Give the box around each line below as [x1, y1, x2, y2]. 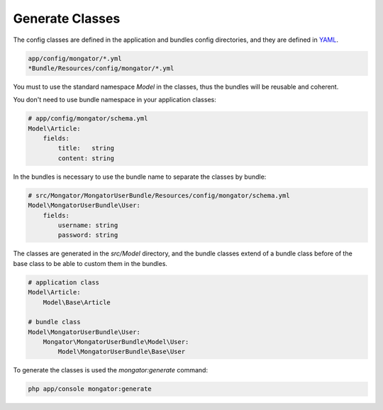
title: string [57, 144, 115, 153]
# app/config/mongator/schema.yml [28, 114, 148, 123]
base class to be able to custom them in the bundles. [13, 259, 168, 267]
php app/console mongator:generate [28, 385, 152, 393]
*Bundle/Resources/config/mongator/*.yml [28, 64, 174, 72]
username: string [57, 221, 118, 229]
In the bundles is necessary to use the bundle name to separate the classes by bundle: [13, 172, 267, 181]
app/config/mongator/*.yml [28, 54, 122, 62]
